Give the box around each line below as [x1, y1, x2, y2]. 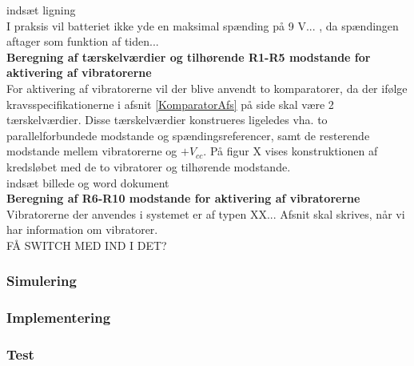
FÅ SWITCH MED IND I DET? [6, 236, 167, 253]
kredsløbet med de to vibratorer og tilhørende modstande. [6, 158, 291, 175]
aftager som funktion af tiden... [6, 33, 159, 50]
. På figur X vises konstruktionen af [203, 143, 378, 159]
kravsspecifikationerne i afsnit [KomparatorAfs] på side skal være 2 [6, 95, 334, 112]
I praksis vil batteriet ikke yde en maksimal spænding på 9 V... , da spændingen [6, 17, 399, 34]
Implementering [6, 308, 111, 328]
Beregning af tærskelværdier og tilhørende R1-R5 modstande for [6, 48, 371, 65]
